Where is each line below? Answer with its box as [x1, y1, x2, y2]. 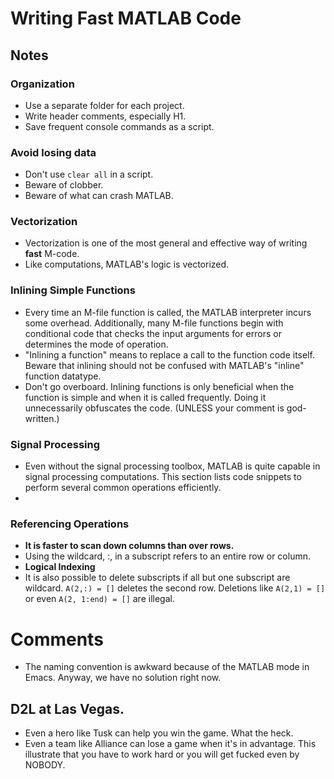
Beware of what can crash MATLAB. [24, 190, 174, 202]
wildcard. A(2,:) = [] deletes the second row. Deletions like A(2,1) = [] [24, 582, 326, 594]
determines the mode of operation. [24, 338, 169, 350]
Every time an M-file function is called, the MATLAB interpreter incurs [24, 306, 312, 318]
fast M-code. [24, 248, 80, 260]
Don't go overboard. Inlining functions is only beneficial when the [24, 380, 295, 392]
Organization [10, 77, 75, 91]
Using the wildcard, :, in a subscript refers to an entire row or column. [24, 550, 311, 562]
